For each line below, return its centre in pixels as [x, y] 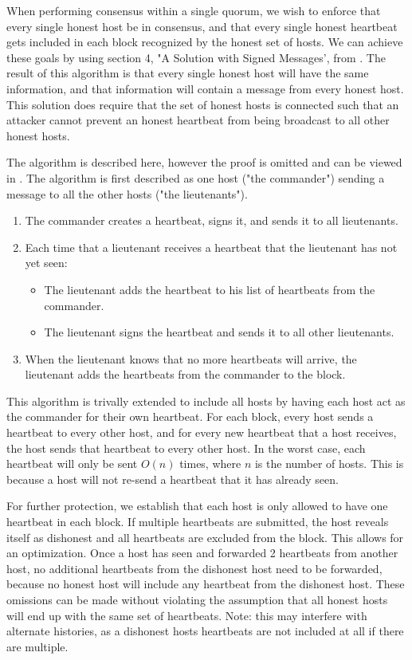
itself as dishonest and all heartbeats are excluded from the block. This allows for [205, 537]
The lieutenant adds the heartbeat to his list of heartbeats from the [210, 289]
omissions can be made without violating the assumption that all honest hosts [197, 599]
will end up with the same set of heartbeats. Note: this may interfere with [187, 615]
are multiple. [37, 646]
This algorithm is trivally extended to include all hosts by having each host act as [206, 401]
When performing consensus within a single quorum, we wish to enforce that [194, 10]
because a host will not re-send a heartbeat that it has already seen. [173, 479]
